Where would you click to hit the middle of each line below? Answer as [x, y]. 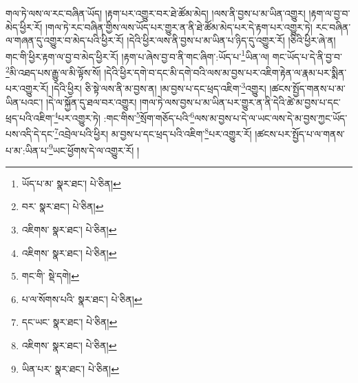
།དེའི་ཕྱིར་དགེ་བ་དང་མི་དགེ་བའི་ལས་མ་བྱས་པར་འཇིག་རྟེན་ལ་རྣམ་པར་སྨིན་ [225, 72]
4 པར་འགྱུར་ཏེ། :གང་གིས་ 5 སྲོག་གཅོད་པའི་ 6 [124, 117]
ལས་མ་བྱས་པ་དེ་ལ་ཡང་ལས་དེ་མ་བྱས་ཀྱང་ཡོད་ [271, 117]
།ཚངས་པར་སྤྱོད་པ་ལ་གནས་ [300, 134]
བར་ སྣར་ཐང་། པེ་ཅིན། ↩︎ [63, 206]
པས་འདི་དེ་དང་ [30, 134]
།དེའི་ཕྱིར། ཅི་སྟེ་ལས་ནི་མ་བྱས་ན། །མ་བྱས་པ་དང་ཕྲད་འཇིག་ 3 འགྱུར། [159, 87]
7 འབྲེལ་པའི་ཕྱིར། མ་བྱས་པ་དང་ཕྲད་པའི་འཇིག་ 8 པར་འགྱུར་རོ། [153, 133]
